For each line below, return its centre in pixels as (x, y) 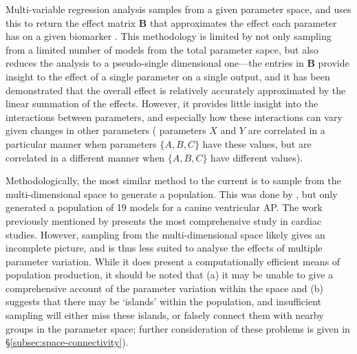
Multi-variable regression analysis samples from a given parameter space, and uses (178, 9)
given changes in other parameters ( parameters (106, 130)
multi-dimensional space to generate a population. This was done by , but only (172, 193)
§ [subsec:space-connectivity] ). (67, 342)
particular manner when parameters (81, 143)
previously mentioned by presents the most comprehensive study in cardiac (164, 220)
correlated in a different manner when (85, 157)
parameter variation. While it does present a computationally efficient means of (173, 261)
